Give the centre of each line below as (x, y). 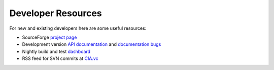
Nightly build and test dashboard (56, 51)
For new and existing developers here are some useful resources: (78, 28)
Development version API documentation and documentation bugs (92, 44)
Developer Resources (56, 13)
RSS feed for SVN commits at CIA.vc (60, 58)
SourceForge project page (49, 37)
